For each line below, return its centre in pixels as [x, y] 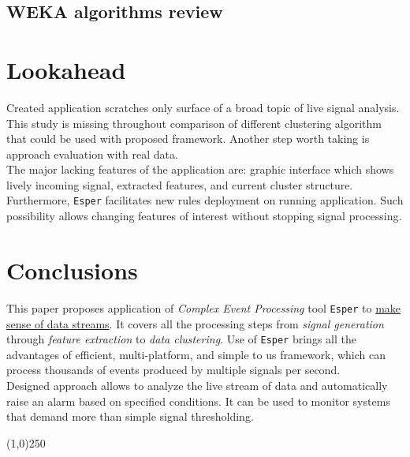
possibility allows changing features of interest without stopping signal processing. [204, 216]
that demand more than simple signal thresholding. [130, 416]
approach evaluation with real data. [92, 154]
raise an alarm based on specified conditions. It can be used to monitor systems [198, 401]
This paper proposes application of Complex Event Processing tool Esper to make [204, 307]
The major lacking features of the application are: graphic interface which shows [200, 169]
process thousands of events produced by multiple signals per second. [173, 370]
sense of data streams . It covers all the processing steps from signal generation [195, 323]
